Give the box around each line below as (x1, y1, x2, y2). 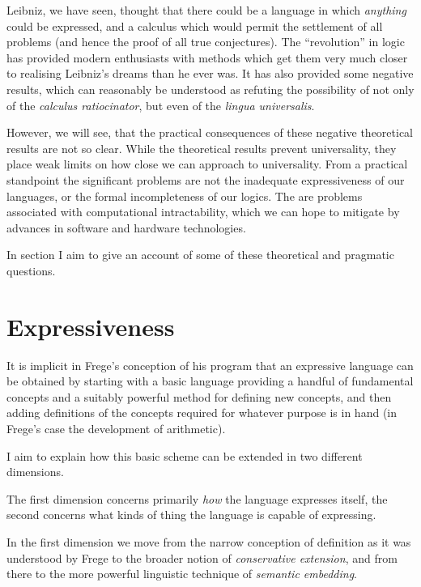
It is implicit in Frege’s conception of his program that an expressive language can (6, 356, 414, 373)
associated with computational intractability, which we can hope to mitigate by (6, 203, 400, 220)
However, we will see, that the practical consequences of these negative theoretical (6, 124, 413, 141)
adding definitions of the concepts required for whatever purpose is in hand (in (6, 404, 398, 421)
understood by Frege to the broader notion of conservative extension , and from (6, 549, 398, 566)
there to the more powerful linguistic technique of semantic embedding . (6, 565, 358, 582)
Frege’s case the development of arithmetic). (6, 420, 226, 436)
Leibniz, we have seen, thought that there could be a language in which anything (6, 2, 406, 18)
